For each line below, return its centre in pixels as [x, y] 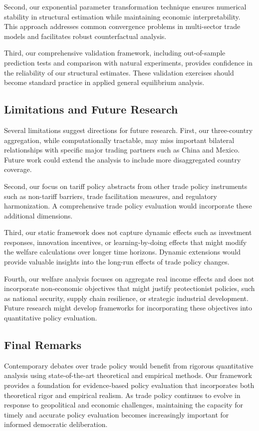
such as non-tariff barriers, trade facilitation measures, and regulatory [111, 196]
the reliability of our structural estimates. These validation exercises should [119, 72]
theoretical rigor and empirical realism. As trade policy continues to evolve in [122, 395]
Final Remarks [43, 345]
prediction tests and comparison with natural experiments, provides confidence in [128, 62]
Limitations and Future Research [91, 109]
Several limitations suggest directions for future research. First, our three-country [129, 130]
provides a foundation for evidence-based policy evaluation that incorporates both [129, 385]
